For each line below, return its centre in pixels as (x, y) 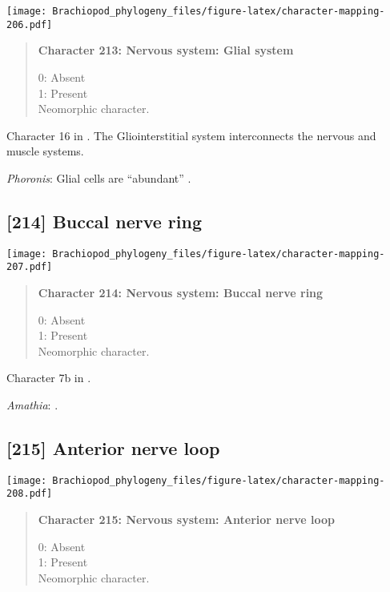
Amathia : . (32, 404)
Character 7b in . (49, 378)
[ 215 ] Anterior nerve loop (113, 447)
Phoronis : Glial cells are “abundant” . (99, 177)
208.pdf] (30, 494)
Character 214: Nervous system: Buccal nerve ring (181, 292)
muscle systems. (45, 151)
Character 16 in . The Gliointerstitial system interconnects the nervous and (191, 135)
